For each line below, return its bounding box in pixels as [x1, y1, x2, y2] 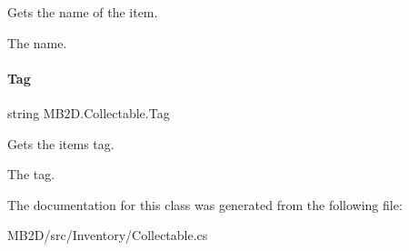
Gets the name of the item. [7, 3, 158, 21]
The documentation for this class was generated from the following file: [7, 195, 403, 214]
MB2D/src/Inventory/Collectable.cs [7, 226, 208, 245]
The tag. [7, 165, 55, 184]
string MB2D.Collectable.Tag [7, 103, 170, 122]
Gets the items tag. [7, 134, 115, 153]
